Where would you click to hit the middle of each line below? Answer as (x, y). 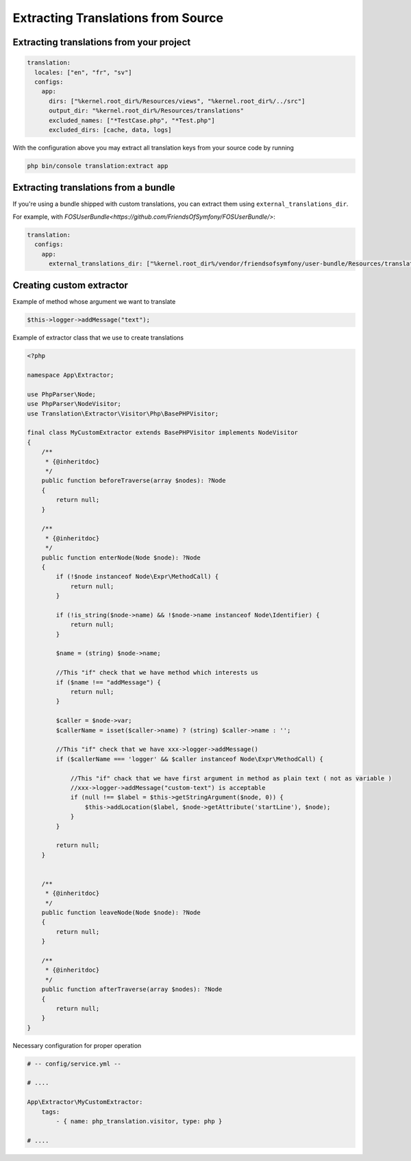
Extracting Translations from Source (118, 18)
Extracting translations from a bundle (94, 188)
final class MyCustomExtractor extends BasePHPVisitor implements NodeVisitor (162, 433)
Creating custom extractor (70, 286)
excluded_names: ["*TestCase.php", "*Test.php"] (132, 120)
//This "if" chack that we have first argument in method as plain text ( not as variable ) (231, 778)
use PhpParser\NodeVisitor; (74, 404)
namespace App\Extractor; (71, 375)
